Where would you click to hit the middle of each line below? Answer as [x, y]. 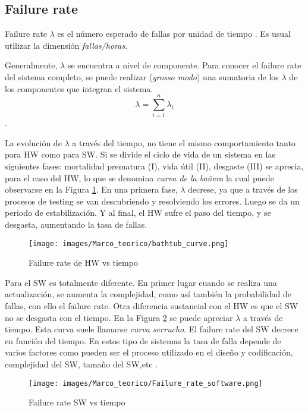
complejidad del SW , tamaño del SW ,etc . [81, 364]
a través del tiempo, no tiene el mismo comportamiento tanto [184, 142]
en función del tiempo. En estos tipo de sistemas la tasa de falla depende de [143, 340]
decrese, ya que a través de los [243, 189]
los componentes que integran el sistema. [79, 88]
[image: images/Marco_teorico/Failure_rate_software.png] [146, 383]
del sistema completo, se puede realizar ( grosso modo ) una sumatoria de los [142, 76]
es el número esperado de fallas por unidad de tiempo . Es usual [174, 34]
